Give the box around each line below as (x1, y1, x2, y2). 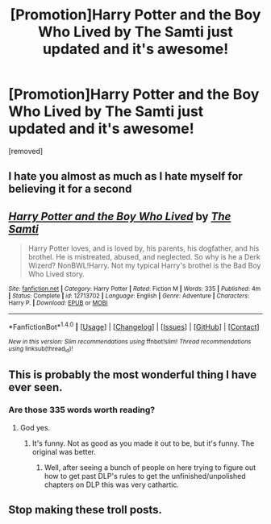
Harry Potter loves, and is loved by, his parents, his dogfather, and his (27, 243, 260, 253)
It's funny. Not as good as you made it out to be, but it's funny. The (31, 438, 255, 448)
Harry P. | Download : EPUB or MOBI (8, 299, 108, 307)
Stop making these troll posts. (8, 503, 163, 517)
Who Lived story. (27, 269, 85, 279)
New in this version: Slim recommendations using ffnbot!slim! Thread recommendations (8, 337, 252, 346)
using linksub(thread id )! (8, 344, 73, 354)
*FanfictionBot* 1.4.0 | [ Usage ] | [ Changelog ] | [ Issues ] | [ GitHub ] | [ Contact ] (8, 321, 260, 331)
